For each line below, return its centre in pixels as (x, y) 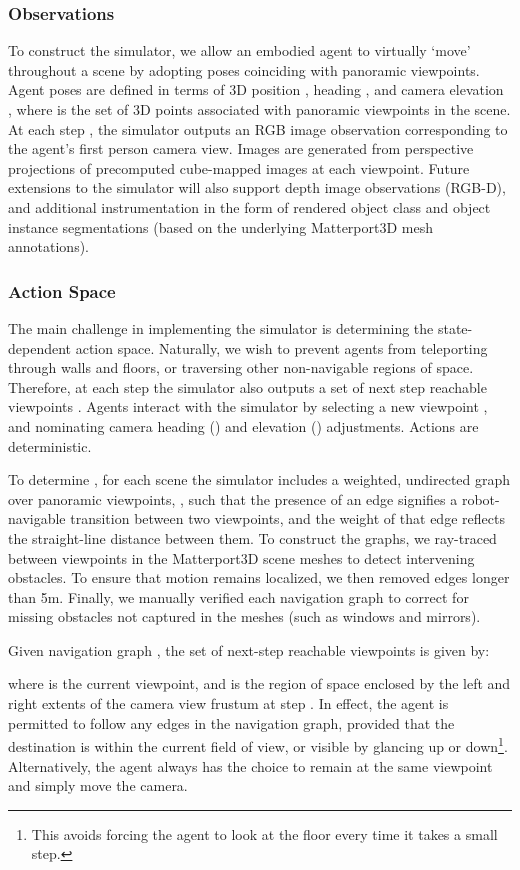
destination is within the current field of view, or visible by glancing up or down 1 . (258, 744)
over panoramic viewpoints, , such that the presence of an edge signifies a (233, 498)
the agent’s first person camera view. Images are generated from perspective (241, 148)
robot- (480, 498)
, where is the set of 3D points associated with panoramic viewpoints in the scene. (259, 109)
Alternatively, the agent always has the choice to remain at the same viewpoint (250, 765)
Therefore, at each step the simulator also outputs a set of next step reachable (247, 386)
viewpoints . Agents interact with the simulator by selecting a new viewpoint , (248, 406)
